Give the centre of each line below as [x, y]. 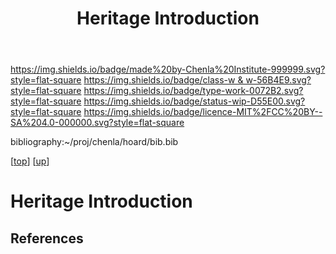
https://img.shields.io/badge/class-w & [163, 80]
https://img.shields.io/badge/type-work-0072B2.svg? [193, 91]
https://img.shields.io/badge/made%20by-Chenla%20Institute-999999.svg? [168, 69]
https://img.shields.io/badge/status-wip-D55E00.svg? [194, 101]
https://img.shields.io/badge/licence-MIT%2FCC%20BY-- [203, 112]
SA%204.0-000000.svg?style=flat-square [97, 123]
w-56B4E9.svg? [278, 80]
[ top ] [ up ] [30, 161]
